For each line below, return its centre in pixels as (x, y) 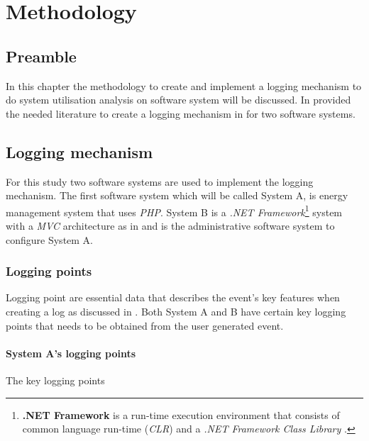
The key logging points (55, 380)
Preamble (41, 56)
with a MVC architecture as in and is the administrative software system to (170, 225)
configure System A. (50, 239)
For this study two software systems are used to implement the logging (160, 181)
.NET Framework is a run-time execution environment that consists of (181, 414)
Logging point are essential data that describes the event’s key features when (173, 297)
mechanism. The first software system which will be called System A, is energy (177, 195)
